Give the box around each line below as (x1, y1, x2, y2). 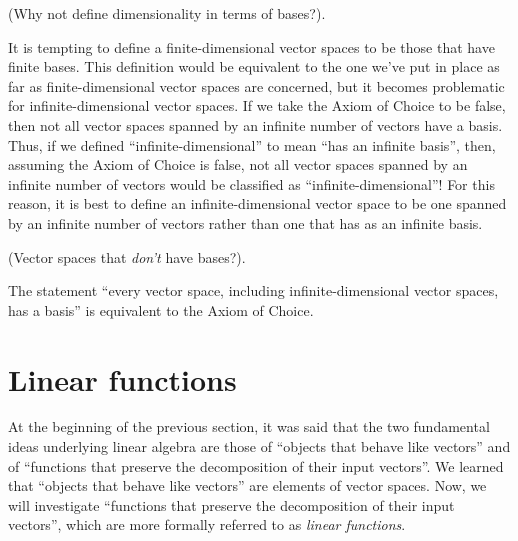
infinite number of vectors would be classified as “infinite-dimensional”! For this (8, 173, 495, 194)
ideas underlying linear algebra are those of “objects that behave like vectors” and (8, 436, 511, 457)
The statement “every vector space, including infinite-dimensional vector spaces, (8, 280, 499, 301)
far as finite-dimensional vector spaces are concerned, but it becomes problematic (8, 75, 505, 96)
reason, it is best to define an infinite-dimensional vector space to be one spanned (8, 193, 507, 214)
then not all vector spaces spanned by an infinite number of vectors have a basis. (8, 114, 503, 135)
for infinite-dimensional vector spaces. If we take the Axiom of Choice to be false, (8, 95, 506, 116)
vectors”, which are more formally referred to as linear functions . (8, 514, 406, 535)
